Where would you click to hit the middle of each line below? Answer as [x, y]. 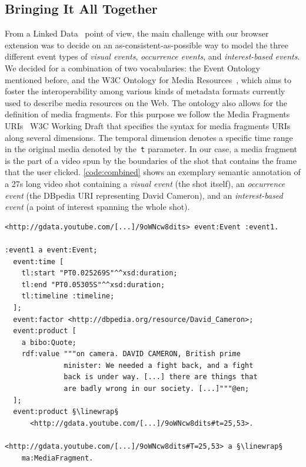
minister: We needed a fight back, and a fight [159, 365]
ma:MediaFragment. [57, 458]
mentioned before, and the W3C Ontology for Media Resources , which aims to [148, 79]
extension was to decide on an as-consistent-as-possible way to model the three [147, 45]
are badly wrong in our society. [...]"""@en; [157, 389]
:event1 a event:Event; [51, 250]
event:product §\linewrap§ [66, 412]
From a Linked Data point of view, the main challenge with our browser [137, 33]
